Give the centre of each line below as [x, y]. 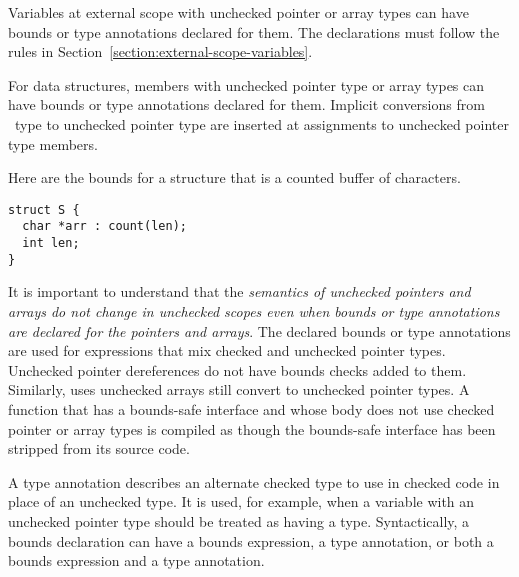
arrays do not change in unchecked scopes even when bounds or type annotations [254, 310]
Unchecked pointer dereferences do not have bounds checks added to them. [237, 369]
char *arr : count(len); [104, 226]
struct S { [44, 209]
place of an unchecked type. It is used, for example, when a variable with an [241, 501]
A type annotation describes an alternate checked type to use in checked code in [254, 481]
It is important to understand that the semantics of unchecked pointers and [239, 291]
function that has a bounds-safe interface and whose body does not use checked [251, 408]
